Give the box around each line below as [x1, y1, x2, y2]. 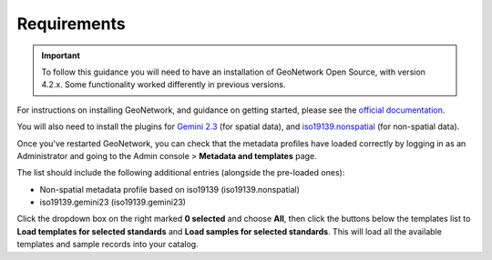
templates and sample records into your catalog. [16, 239, 200, 250]
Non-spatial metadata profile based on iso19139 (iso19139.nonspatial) [39, 184, 301, 195]
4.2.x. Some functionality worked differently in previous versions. [41, 79, 286, 90]
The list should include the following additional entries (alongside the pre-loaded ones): [16, 167, 345, 178]
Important [41, 50, 81, 61]
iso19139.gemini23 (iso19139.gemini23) [39, 196, 187, 208]
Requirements [16, 14, 127, 34]
